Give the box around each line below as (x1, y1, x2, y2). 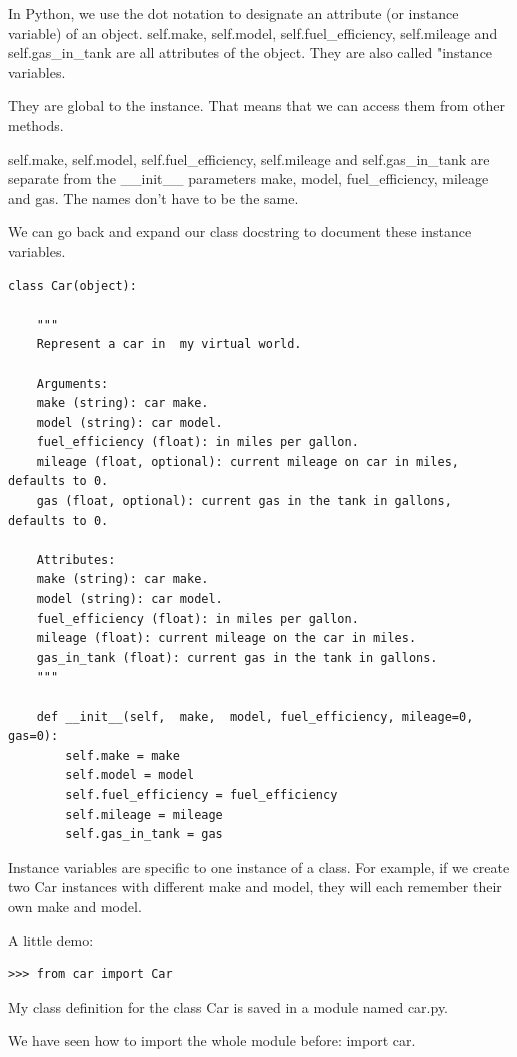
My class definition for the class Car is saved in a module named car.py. (8, 996, 449, 1017)
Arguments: (36, 376, 109, 391)
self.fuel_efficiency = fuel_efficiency (65, 787, 338, 802)
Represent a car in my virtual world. (36, 337, 302, 352)
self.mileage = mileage (65, 807, 223, 822)
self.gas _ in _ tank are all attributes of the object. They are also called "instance (8, 42, 493, 63)
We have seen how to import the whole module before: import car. (8, 1030, 416, 1051)
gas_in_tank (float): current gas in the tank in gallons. (36, 650, 438, 665)
